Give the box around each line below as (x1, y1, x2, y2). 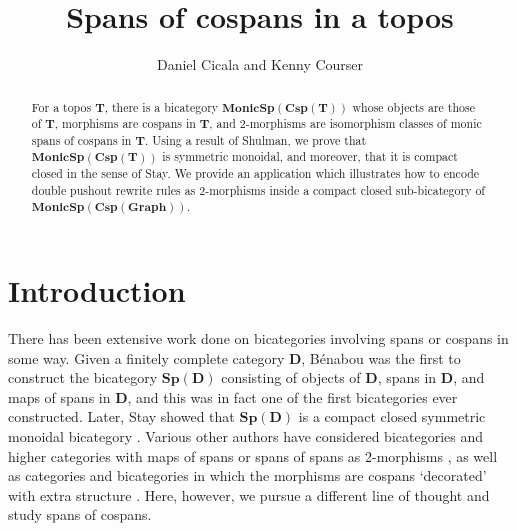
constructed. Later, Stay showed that (8, 406, 235, 427)
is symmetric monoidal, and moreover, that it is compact (162, 148, 458, 165)
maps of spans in (8, 386, 111, 407)
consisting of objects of (221, 367, 361, 388)
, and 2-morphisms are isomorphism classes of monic (209, 115, 482, 132)
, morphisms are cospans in (54, 115, 196, 132)
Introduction (8, 270, 186, 311)
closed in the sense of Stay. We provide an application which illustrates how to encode (31, 165, 480, 182)
